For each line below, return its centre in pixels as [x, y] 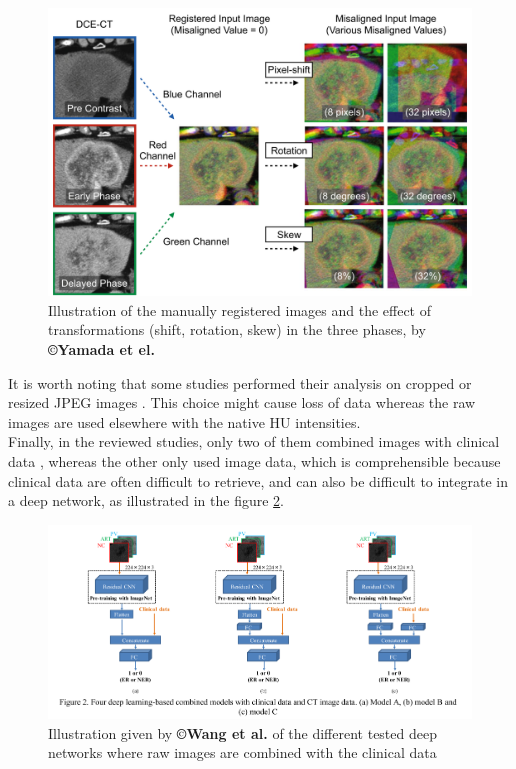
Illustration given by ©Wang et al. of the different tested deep [242, 732]
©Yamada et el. [101, 348]
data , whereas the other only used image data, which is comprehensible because [254, 460]
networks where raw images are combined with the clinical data [242, 752]
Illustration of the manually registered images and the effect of [239, 309]
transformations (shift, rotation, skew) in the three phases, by [237, 329]
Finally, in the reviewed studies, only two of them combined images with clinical [254, 441]
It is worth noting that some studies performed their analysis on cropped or [240, 382]
